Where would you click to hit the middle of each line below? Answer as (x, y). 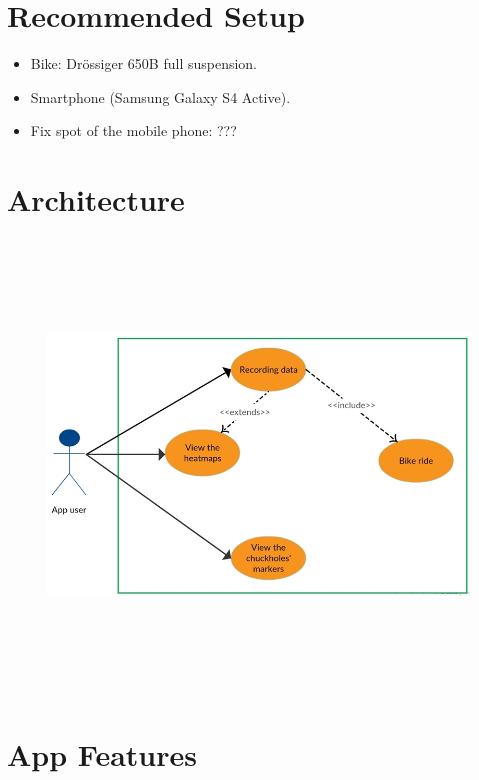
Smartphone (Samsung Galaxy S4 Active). (160, 96)
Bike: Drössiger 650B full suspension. (144, 63)
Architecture (96, 199)
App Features (102, 754)
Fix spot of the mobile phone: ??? (133, 130)
